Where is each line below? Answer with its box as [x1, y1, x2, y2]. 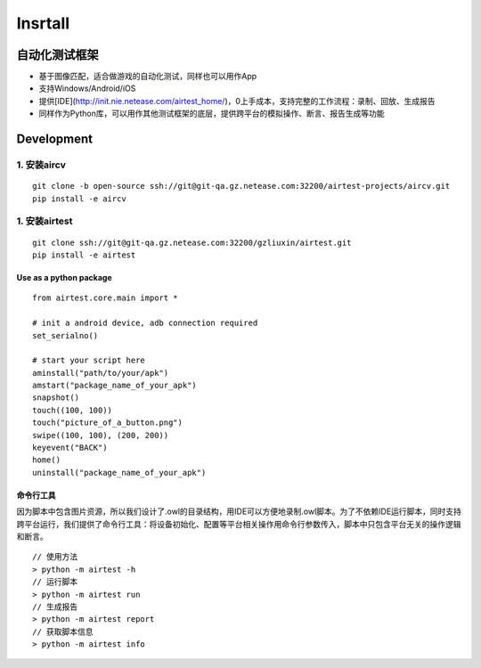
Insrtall [16, 13, 70, 33]
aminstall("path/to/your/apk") [32, 368, 169, 378]
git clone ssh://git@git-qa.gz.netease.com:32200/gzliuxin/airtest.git [32, 237, 352, 248]
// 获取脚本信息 [32, 626, 94, 637]
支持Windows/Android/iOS [38, 83, 136, 94]
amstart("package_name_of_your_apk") [32, 380, 198, 391]
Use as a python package [16, 272, 112, 282]
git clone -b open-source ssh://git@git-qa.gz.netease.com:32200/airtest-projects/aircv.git [32, 181, 451, 191]
